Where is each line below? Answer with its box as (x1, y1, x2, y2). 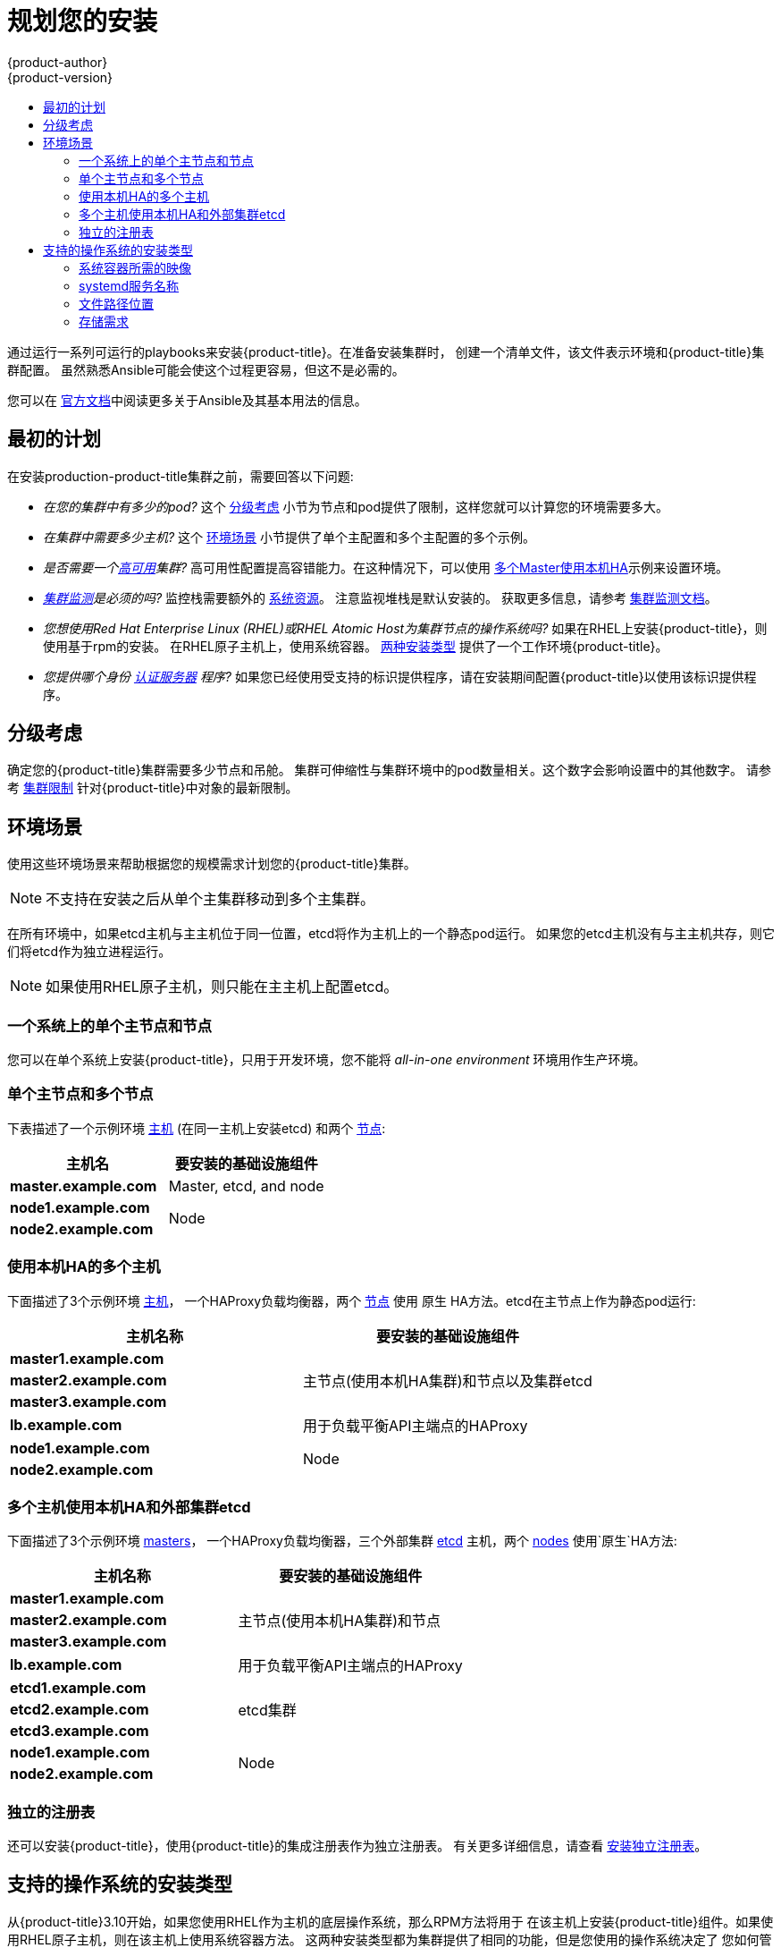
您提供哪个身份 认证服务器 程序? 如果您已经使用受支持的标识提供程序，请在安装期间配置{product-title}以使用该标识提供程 (43, 668, 757, 684)
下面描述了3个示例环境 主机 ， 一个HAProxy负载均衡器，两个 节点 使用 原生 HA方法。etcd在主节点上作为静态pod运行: (7, 1292, 696, 1309)
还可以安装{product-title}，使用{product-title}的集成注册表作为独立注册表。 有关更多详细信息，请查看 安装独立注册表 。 (7, 1838, 708, 1854)
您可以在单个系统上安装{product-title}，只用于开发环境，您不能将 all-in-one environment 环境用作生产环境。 (7, 1052, 646, 1068)
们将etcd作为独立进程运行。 (7, 944, 172, 960)
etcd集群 (238, 1701, 297, 1720)
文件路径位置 (79, 295, 154, 311)
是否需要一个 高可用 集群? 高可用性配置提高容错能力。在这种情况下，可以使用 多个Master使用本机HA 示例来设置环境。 (43, 559, 728, 575)
